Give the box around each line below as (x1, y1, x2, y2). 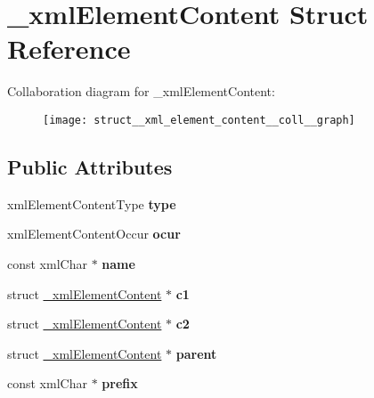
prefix (102, 374, 138, 393)
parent (175, 344, 217, 362)
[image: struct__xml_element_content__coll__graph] (43, 113, 355, 126)
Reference (7, 30, 131, 67)
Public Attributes (7, 152, 173, 180)
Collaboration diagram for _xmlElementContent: (7, 82, 275, 101)
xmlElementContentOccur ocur (7, 224, 181, 243)
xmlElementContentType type (7, 194, 176, 213)
